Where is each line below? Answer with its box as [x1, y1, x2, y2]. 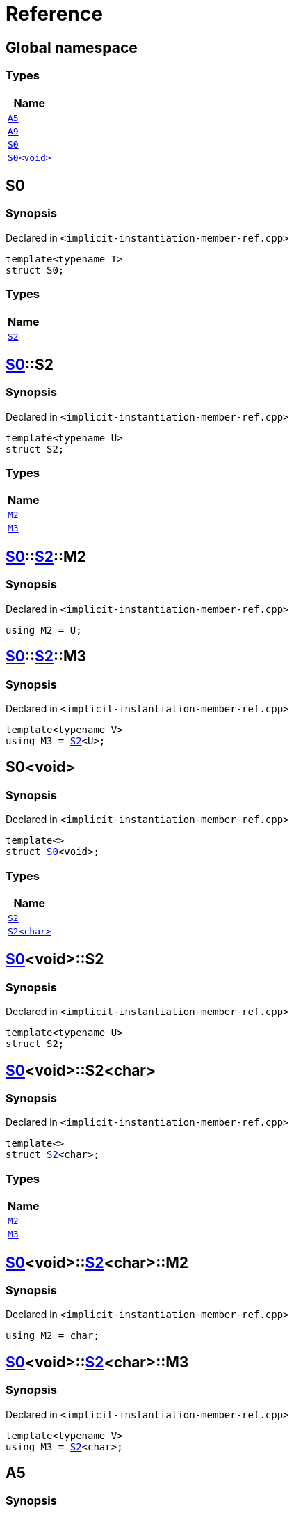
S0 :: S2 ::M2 [6, 547, 86, 565]
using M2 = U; [6, 624, 82, 636]
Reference [6, 2, 103, 26]
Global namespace [6, 38, 138, 56]
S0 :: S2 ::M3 [6, 648, 87, 666]
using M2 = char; [6, 1330, 99, 1342]
